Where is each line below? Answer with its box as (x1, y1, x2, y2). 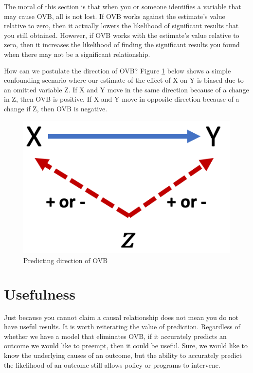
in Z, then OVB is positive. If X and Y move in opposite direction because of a (4, 94, 239, 104)
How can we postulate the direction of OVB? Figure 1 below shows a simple (4, 65, 231, 75)
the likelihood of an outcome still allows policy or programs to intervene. (4, 359, 220, 370)
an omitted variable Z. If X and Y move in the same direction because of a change (4, 84, 249, 94)
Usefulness (4, 284, 75, 303)
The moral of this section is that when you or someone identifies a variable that (4, 1, 241, 11)
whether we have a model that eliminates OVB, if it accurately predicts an (4, 331, 227, 341)
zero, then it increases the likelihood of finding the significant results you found (4, 39, 240, 50)
